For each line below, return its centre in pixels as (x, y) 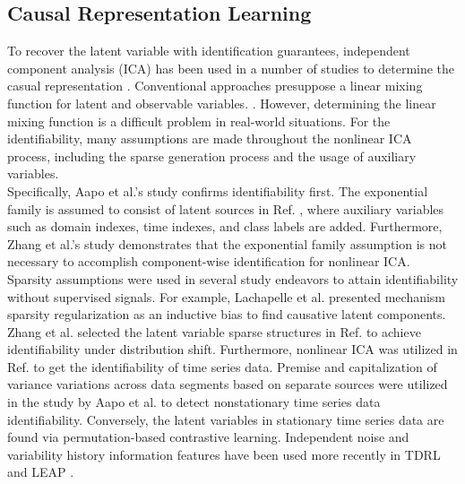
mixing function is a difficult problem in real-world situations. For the (199, 121)
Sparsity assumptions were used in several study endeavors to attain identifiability (233, 278)
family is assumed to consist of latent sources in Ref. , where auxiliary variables (226, 208)
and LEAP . (41, 472)
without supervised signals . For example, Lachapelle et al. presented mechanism (227, 296)
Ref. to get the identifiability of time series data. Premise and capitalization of (222, 366)
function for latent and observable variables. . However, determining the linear (222, 103)
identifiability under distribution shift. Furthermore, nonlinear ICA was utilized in (232, 349)
